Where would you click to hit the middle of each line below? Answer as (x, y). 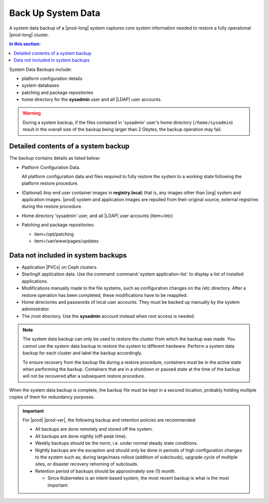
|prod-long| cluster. (29, 34)
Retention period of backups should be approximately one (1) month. (106, 471)
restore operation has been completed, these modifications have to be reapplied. (105, 295)
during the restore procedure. (52, 207)
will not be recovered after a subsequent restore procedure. (84, 376)
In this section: (25, 44)
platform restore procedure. (50, 183)
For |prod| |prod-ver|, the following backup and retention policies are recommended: (110, 420)
